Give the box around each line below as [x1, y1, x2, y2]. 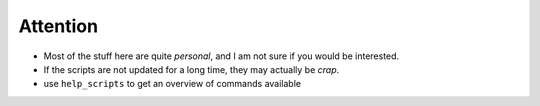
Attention [18, 15, 99, 37]
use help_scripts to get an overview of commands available [43, 78, 302, 90]
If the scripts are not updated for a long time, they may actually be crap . [43, 63, 340, 75]
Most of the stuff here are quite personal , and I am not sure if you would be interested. [43, 50, 400, 62]
